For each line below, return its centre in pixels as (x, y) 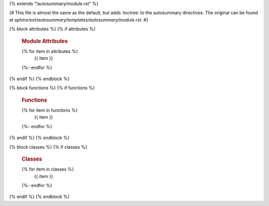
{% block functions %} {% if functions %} (52, 88)
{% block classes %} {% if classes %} (48, 147)
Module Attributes (45, 41)
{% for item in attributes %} (50, 51)
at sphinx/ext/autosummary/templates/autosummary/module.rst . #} (79, 19)
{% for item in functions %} (50, 110)
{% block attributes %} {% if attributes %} (52, 29)
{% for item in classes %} (48, 169)
